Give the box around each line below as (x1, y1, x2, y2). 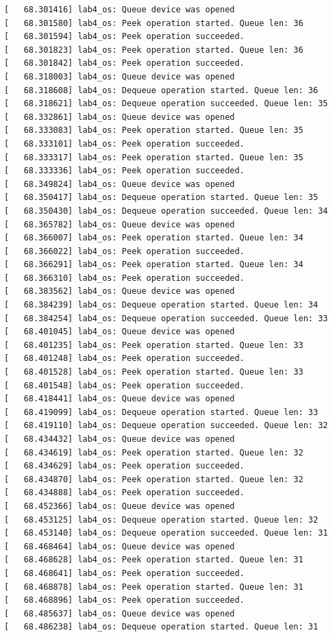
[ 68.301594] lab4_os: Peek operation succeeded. (4, 32, 245, 42)
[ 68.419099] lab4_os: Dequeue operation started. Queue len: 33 (4, 407, 319, 417)
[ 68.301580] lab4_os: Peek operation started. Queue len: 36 (4, 18, 304, 28)
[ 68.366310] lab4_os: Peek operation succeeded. (4, 273, 245, 283)
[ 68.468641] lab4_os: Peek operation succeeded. (4, 568, 245, 578)
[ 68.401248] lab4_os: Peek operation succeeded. (4, 353, 245, 364)
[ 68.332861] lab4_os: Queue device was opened (4, 112, 235, 122)
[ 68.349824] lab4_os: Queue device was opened (4, 179, 235, 189)
